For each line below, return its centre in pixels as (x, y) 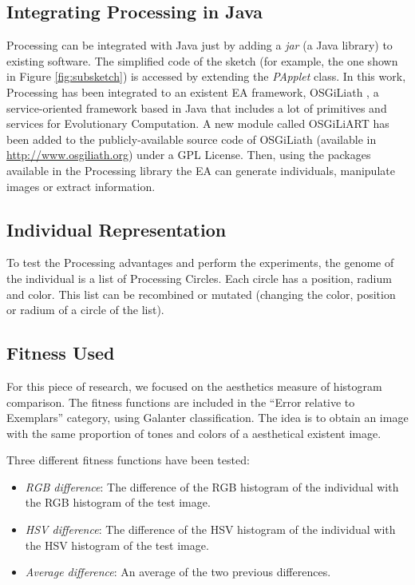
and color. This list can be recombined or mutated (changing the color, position (201, 294)
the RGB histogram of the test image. (118, 502)
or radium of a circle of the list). (85, 310)
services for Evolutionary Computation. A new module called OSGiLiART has (198, 123)
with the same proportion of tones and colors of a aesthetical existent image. (194, 433)
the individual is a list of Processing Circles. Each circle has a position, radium (199, 278)
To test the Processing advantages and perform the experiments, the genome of (200, 263)
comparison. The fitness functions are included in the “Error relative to (181, 402)
